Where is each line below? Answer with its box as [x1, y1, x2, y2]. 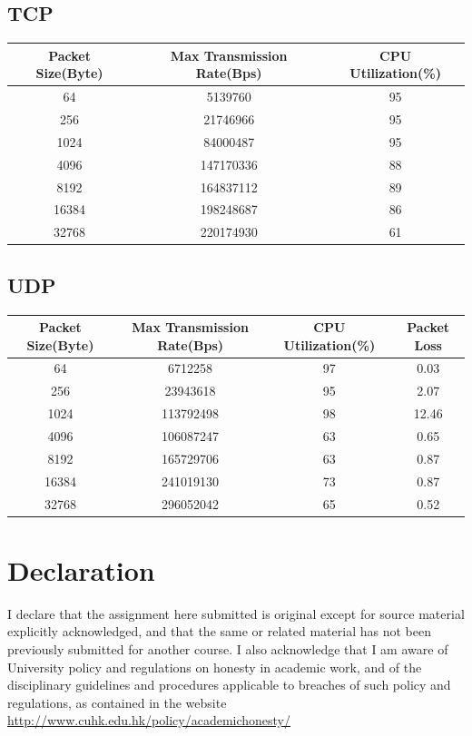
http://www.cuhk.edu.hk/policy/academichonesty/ [7, 711, 291, 730]
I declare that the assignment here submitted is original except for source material [7, 604, 465, 623]
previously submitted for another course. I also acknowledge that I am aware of [7, 639, 448, 658]
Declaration [7, 551, 155, 588]
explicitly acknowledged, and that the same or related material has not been [7, 622, 431, 641]
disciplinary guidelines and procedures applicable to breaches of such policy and [7, 675, 451, 694]
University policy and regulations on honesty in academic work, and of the [7, 657, 422, 676]
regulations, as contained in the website [7, 692, 227, 711]
